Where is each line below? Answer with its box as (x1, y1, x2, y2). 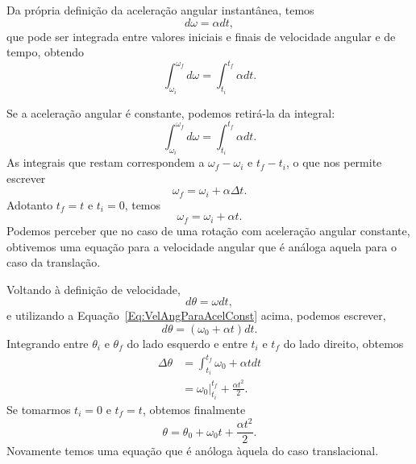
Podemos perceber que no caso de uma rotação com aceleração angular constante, (6, 222, 410, 238)
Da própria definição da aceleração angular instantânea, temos (6, 2, 314, 18)
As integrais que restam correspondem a (6, 154, 205, 171)
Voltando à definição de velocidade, (6, 280, 181, 297)
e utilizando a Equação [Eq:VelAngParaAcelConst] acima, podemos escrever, (6, 307, 386, 324)
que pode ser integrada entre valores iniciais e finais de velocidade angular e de (6, 27, 396, 44)
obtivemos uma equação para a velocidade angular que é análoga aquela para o (6, 238, 397, 255)
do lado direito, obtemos (283, 334, 404, 351)
